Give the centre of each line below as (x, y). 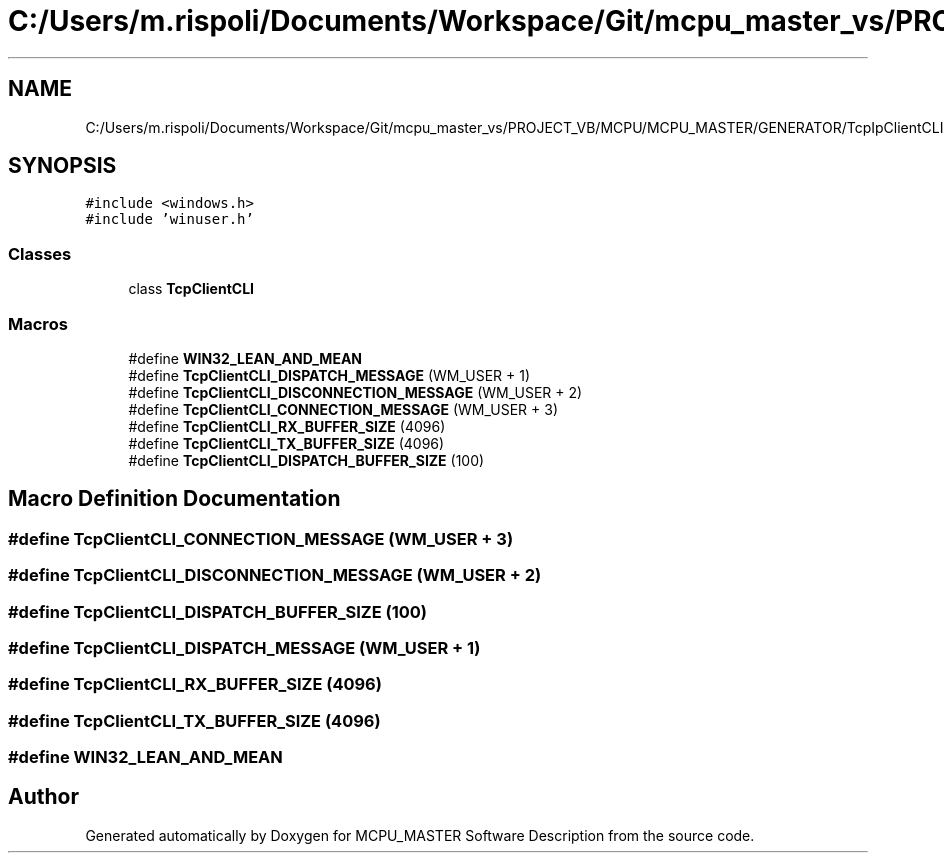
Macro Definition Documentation (174, 499)
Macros (38, 323)
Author (43, 797)
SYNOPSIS (62, 166)
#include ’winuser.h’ (169, 219)
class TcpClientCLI (191, 289)
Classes (40, 253)
